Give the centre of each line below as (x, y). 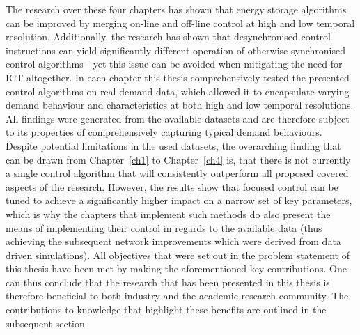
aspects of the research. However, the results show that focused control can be (172, 186)
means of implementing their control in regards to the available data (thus (164, 227)
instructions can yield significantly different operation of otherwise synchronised (175, 50)
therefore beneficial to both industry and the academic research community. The (177, 296)
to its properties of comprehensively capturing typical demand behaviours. (164, 132)
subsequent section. (47, 323)
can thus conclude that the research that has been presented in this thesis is (168, 282)
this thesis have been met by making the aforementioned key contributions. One (176, 268)
